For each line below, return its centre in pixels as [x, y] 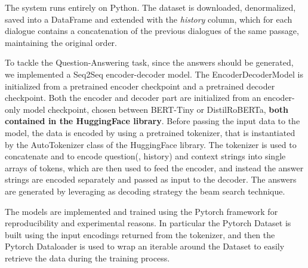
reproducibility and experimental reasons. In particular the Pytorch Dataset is [148, 223]
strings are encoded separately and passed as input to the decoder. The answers [151, 179]
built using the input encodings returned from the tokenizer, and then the [140, 234]
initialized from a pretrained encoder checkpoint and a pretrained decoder [140, 86]
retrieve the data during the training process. [87, 258]
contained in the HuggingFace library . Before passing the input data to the [153, 121]
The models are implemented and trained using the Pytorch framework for [141, 211]
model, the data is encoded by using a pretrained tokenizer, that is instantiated [150, 132]
